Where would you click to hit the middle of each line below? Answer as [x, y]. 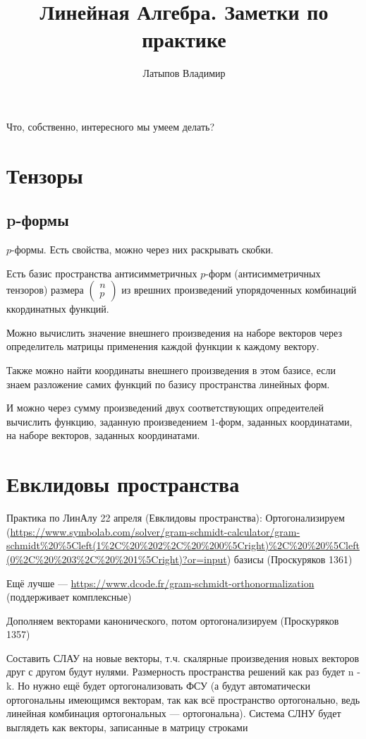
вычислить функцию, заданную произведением [107, 421]
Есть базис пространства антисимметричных [102, 273]
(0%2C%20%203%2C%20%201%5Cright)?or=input [117, 559]
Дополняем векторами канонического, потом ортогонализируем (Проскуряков [173, 620]
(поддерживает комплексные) [69, 597]
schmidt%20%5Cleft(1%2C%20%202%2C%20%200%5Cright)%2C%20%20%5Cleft [183, 545]
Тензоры [45, 175]
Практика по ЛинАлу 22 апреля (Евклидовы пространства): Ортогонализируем [176, 518]
